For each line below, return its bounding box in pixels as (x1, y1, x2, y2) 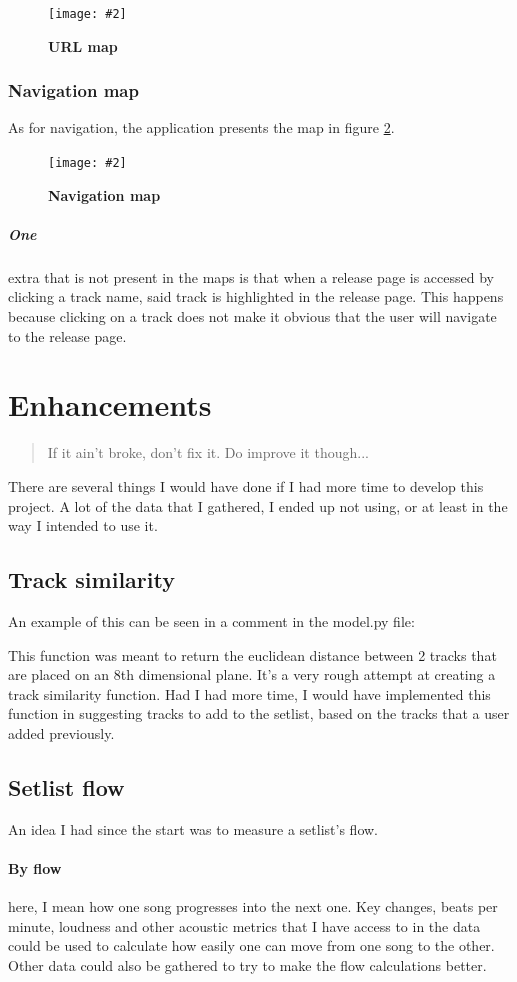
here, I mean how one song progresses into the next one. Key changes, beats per (8, 896, 498, 917)
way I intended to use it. (8, 515, 158, 536)
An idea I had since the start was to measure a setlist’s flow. (8, 818, 378, 839)
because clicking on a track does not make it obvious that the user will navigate (8, 306, 497, 327)
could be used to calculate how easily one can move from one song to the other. (8, 935, 495, 956)
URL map (48, 35, 118, 56)
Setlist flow (8, 771, 125, 802)
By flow (8, 857, 62, 878)
